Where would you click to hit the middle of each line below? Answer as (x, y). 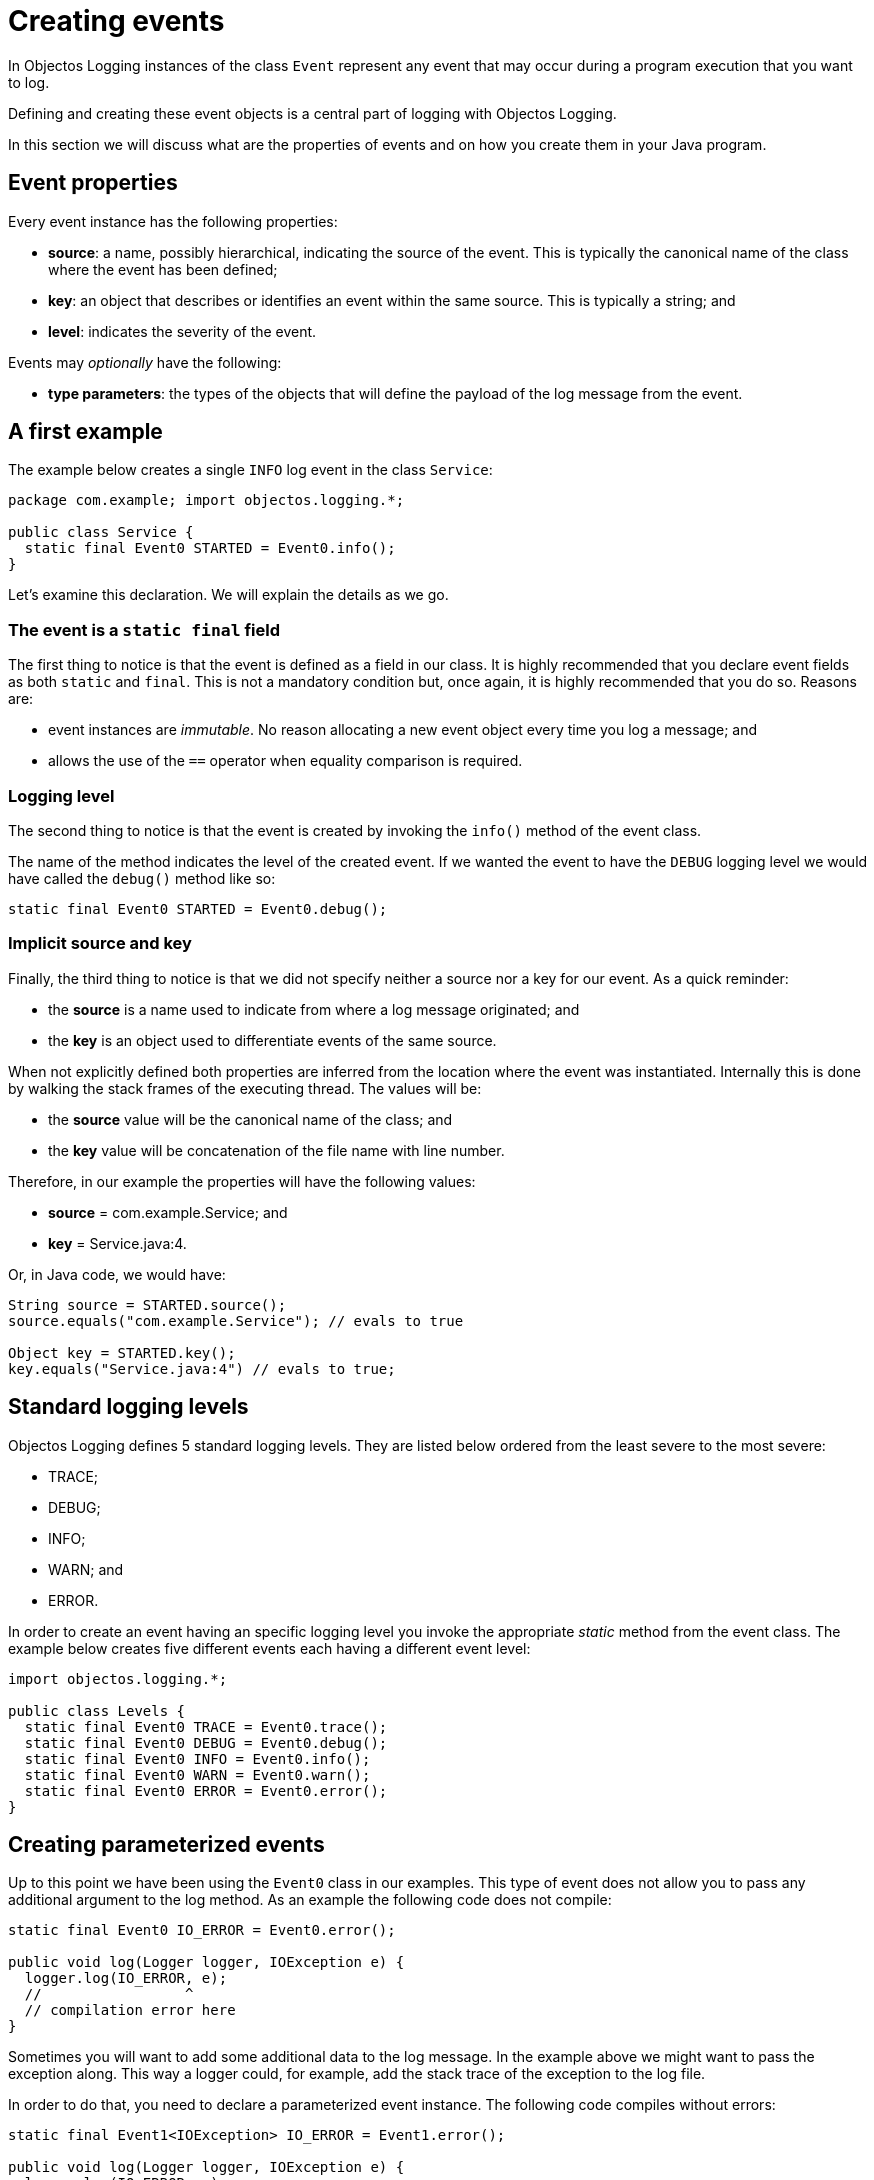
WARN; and (86, 1569)
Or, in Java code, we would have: (117, 1274)
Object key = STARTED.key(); (122, 1352)
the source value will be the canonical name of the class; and (250, 1119)
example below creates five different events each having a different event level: (269, 1648)
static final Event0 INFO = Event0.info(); (197, 1758)
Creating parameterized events (166, 1844)
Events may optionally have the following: (145, 362)
